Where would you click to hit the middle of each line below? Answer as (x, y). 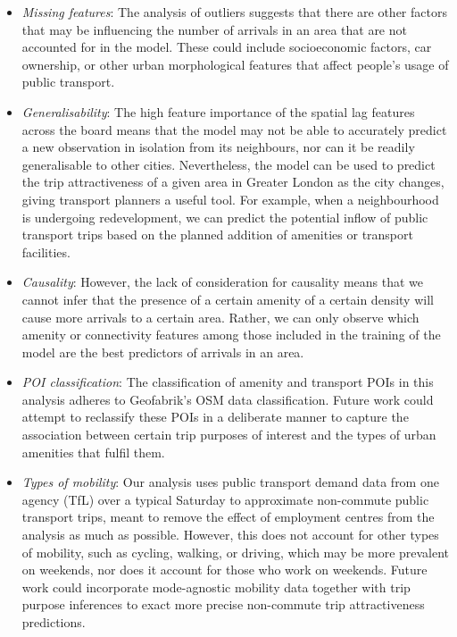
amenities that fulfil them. (93, 452)
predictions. (54, 622)
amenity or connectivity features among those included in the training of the (231, 335)
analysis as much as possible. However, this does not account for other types (230, 535)
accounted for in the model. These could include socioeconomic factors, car (227, 47)
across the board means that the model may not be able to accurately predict (234, 129)
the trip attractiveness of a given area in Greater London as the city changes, (233, 182)
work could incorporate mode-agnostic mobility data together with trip (216, 587)
